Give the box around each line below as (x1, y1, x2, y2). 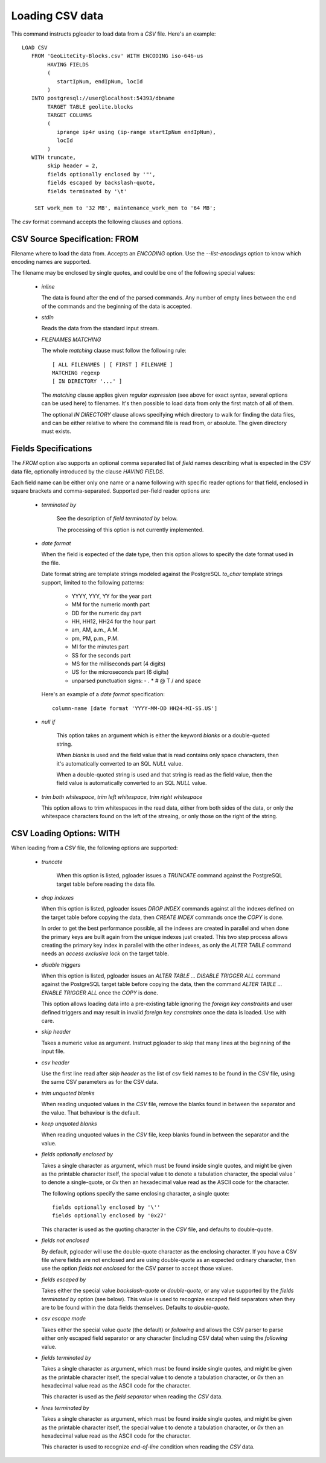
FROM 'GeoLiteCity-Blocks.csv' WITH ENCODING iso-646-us (31, 53, 203, 60)
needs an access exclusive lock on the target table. (41, 950, 169, 957)
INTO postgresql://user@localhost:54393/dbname (31, 95, 175, 102)
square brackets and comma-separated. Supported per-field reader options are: (11, 487, 211, 495)
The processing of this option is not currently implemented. (56, 526, 204, 533)
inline (41, 283, 55, 290)
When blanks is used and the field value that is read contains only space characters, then (56, 752, 279, 759)
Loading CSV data (11, 9, 104, 22)
